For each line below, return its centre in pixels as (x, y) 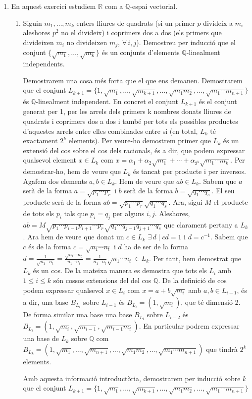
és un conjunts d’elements (141, 52)
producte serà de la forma (62, 202)
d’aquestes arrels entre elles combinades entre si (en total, (110, 131)
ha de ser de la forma (156, 247)
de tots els (38, 213)
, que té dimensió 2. (211, 302)
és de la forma (50, 247)
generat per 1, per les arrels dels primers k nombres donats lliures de (127, 111)
